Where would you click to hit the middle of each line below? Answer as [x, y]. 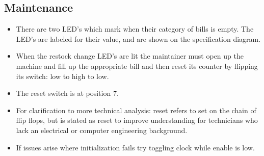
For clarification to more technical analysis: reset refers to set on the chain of [136, 110]
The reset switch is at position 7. [67, 93]
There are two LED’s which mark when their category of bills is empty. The [135, 29]
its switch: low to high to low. [62, 76]
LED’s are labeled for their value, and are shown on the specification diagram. [138, 38]
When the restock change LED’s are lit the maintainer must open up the [130, 56]
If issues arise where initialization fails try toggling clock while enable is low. [135, 147]
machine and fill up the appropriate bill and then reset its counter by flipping [137, 66]
